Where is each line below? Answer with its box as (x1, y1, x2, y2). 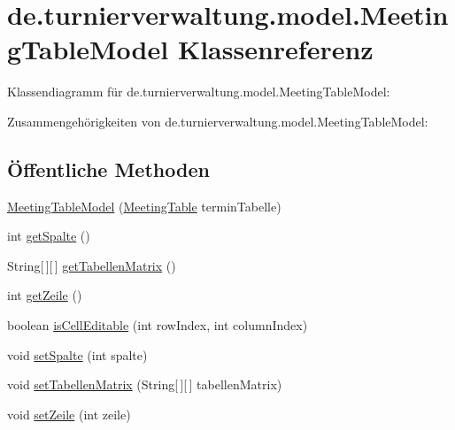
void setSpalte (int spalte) (7, 345, 148, 364)
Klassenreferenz (177, 31, 374, 67)
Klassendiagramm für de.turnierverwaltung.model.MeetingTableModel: (7, 82, 390, 101)
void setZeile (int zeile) (7, 404, 131, 423)
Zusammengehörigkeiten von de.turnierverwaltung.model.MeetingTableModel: (7, 111, 428, 130)
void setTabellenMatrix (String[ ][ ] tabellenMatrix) (7, 375, 282, 394)
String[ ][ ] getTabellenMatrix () (7, 256, 176, 274)
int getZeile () (7, 286, 82, 304)
